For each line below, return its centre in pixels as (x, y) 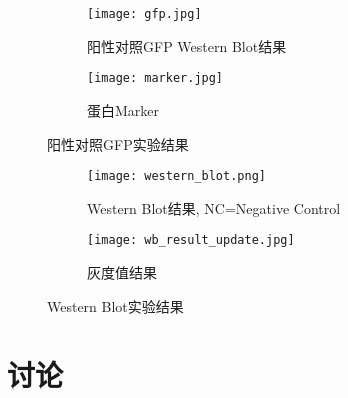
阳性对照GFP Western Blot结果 (187, 45)
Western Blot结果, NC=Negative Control (214, 207)
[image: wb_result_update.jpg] (191, 240)
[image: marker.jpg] (155, 78)
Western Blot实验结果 (115, 305)
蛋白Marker (123, 109)
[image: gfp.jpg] (144, 14)
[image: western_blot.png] (176, 176)
